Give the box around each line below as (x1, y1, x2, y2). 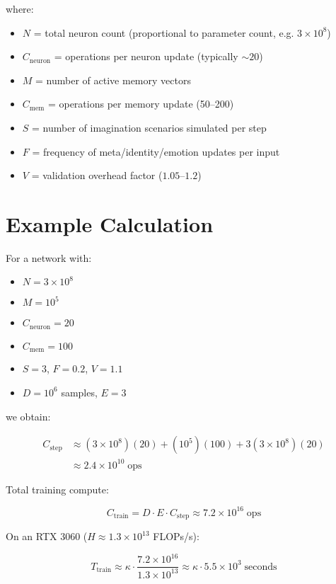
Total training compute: (6, 481, 109, 496)
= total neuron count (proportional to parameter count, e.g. (33, 25, 294, 40)
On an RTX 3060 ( (6, 529, 88, 544)
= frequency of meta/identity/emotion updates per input (32, 144, 280, 159)
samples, (61, 384, 98, 399)
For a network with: (6, 250, 92, 265)
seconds (244, 561, 277, 572)
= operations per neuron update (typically (54, 49, 238, 64)
